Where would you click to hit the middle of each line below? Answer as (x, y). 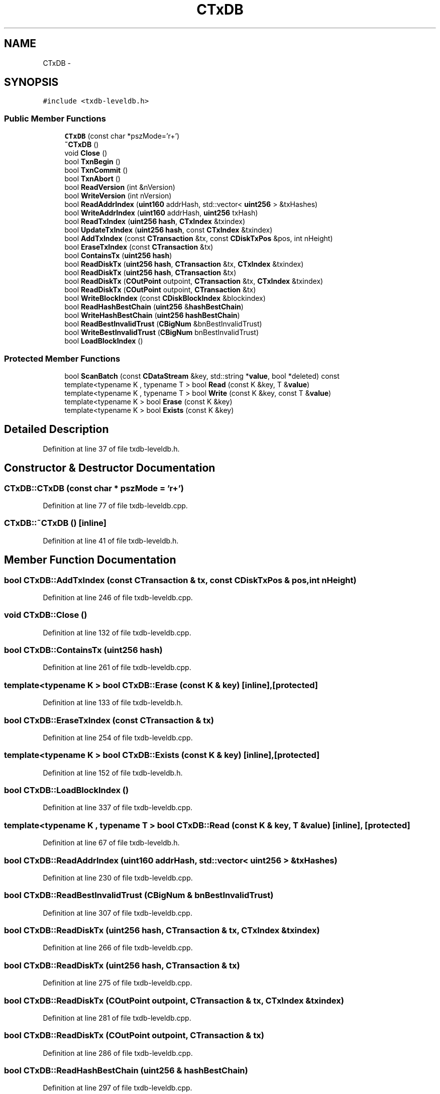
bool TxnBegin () (92, 162)
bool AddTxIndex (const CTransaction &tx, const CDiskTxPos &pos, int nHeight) (199, 239)
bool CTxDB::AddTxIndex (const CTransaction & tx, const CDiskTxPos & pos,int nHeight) (180, 580)
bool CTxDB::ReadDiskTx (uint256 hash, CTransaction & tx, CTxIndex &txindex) (162, 931)
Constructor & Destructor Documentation (110, 468)
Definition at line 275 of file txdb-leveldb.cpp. (118, 983)
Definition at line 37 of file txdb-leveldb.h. (111, 449)
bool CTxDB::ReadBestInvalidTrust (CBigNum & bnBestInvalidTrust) (139, 895)
